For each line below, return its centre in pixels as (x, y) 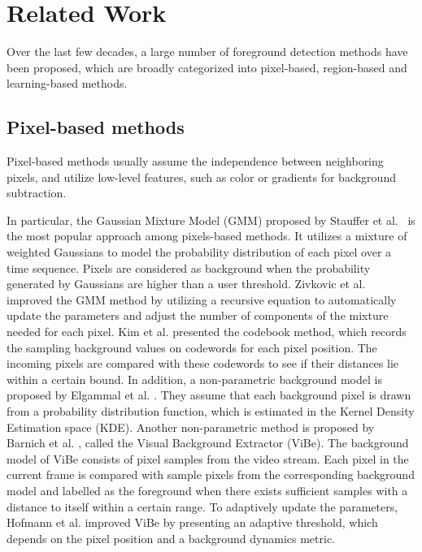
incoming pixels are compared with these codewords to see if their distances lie (203, 363)
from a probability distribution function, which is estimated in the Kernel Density (211, 411)
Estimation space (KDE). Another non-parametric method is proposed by (191, 427)
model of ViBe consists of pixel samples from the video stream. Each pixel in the (208, 458)
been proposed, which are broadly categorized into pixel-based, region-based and (207, 67)
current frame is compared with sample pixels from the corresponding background (211, 474)
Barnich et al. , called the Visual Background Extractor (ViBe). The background (208, 443)
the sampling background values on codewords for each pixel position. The (192, 347)
